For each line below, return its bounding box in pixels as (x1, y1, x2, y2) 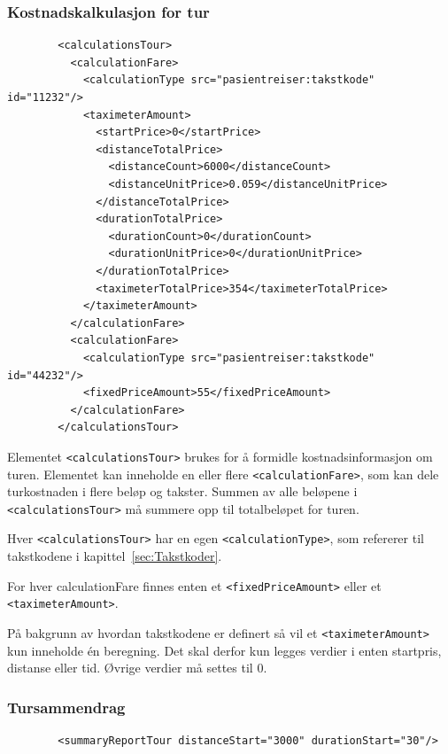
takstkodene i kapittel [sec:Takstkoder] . (7, 547, 222, 565)
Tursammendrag (7, 696, 126, 718)
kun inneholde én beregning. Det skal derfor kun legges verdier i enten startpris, (7, 641, 442, 659)
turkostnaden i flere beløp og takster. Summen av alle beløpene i (7, 482, 358, 501)
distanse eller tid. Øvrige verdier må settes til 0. (7, 658, 267, 677)
